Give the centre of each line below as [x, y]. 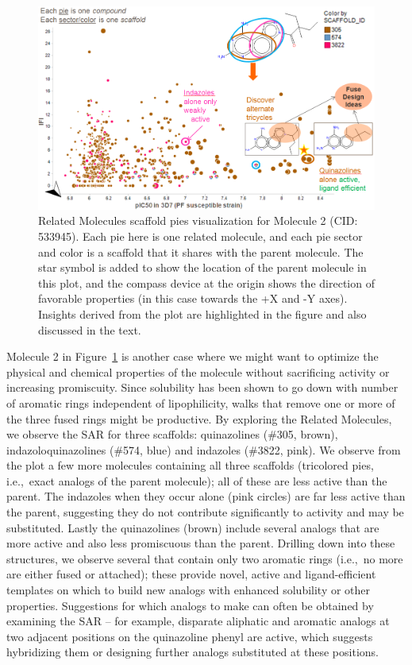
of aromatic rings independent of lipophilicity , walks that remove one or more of [201, 402]
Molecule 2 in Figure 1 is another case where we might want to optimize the [193, 356]
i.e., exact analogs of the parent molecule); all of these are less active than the [197, 480]
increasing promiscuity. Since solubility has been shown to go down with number [202, 387]
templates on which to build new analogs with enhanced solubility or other [189, 590]
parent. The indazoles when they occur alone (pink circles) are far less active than [206, 496]
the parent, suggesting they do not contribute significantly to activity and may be [205, 512]
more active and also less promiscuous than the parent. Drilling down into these [201, 543]
